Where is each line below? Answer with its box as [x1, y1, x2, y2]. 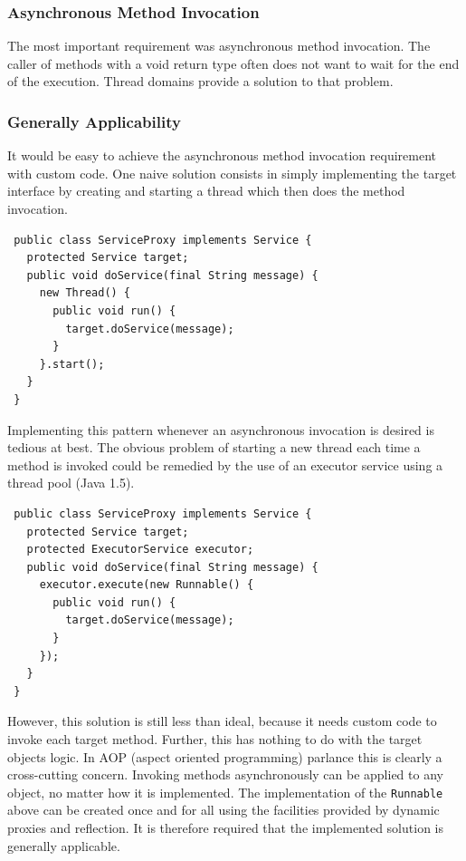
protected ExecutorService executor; [26, 543, 254, 556]
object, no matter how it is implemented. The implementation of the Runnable [7, 782, 443, 801]
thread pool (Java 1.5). [7, 473, 135, 492]
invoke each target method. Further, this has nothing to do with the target [7, 730, 423, 749]
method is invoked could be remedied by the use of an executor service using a [7, 455, 443, 474]
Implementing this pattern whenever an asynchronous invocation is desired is [7, 420, 434, 439]
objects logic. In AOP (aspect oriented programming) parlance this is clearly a [7, 747, 442, 766]
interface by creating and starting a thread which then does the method [7, 181, 405, 200]
